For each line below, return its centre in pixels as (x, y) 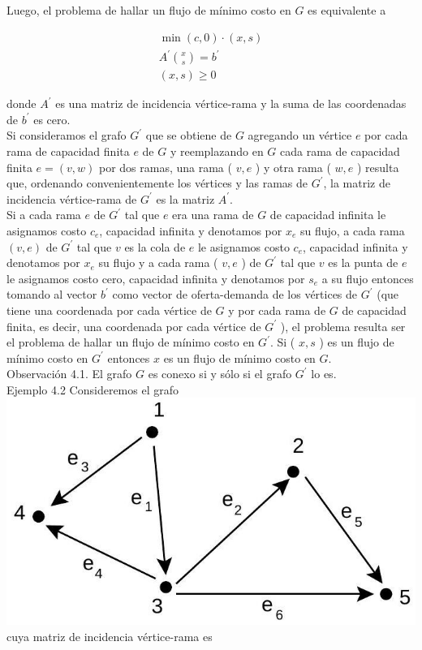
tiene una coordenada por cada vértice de (109, 310)
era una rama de (213, 215)
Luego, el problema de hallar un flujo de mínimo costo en (149, 10)
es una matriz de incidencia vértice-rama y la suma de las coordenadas (231, 103)
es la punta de (363, 263)
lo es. (324, 374)
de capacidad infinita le (328, 215)
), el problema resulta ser (343, 326)
